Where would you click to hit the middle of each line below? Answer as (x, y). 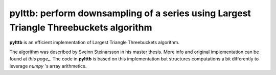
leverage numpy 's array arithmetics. (48, 66)
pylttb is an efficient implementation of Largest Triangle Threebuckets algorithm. (95, 43)
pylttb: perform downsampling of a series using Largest (130, 13)
